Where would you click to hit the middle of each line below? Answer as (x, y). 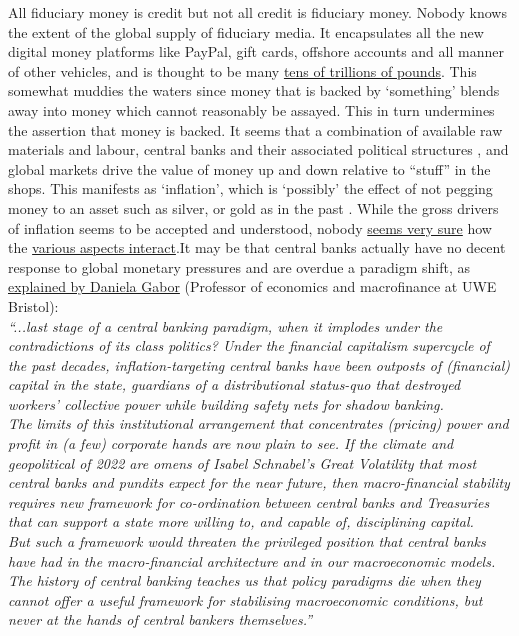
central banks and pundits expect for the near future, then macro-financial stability (259, 482)
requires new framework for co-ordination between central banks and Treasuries (249, 501)
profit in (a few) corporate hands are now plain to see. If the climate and (231, 443)
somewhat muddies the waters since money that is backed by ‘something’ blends (254, 90)
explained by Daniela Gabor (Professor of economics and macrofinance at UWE (252, 286)
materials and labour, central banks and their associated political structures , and (258, 149)
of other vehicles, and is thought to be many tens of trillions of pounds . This (242, 70)
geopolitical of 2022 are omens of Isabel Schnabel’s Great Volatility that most (242, 462)
